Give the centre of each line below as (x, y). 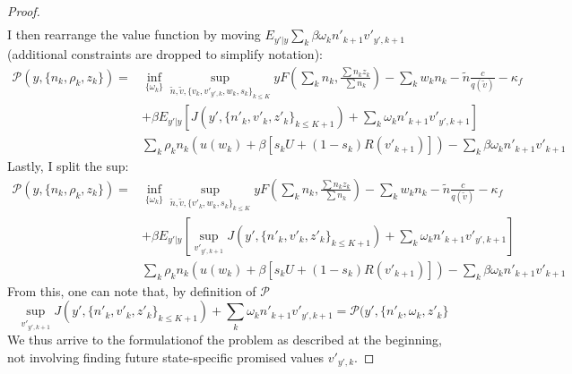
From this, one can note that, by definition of (132, 290)
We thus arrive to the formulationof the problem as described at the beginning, (225, 340)
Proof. (24, 11)
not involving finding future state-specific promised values (166, 357)
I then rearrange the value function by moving (134, 34)
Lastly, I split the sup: (68, 166)
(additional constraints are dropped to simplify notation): (165, 53)
